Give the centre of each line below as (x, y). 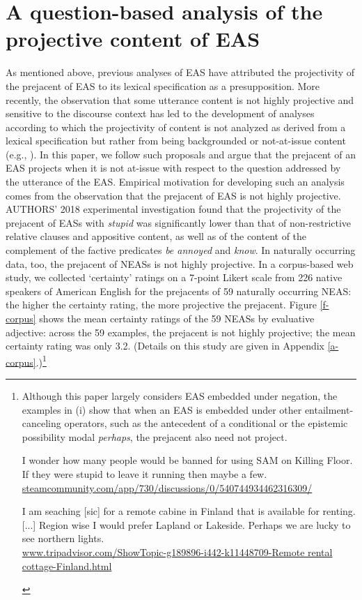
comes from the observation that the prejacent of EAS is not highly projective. (173, 195)
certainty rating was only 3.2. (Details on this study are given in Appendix (165, 346)
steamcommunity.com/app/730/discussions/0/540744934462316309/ (167, 487)
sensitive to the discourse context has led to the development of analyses (160, 113)
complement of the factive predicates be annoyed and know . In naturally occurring (181, 250)
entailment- (329, 409)
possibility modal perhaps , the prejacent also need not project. (155, 436)
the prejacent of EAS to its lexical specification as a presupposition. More (163, 85)
